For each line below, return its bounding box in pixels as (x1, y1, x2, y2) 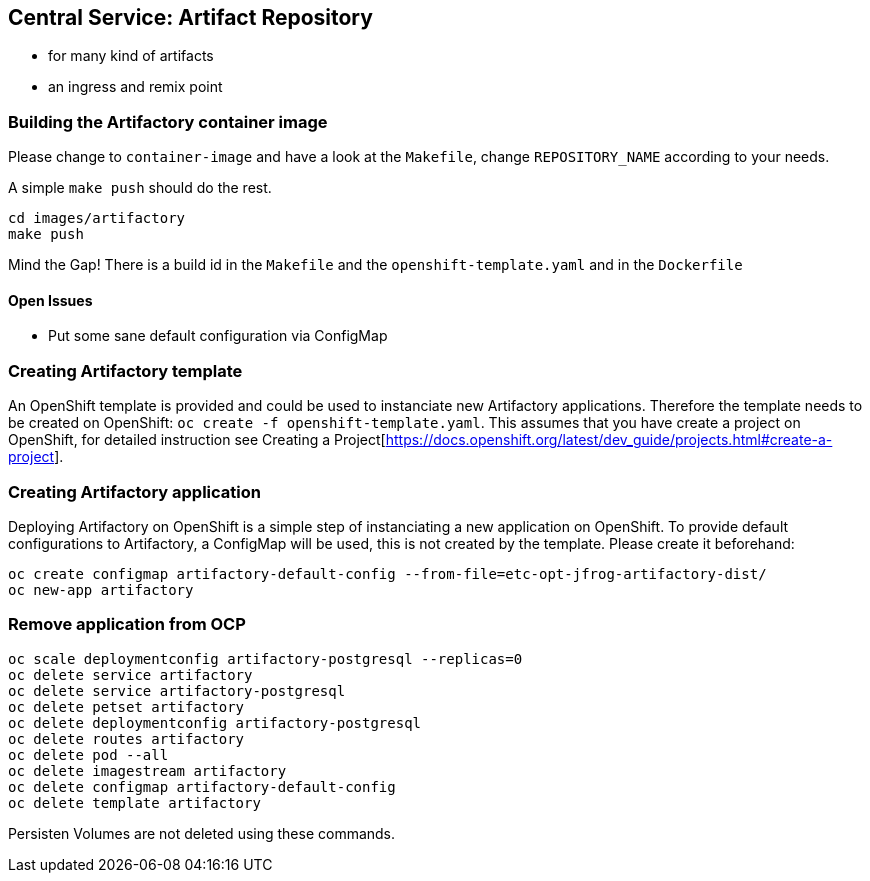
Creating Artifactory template (8, 360, 243, 381)
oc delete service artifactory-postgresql (8, 682, 346, 699)
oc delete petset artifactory (8, 698, 245, 715)
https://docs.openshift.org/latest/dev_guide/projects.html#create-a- (385, 431, 833, 449)
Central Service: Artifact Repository (8, 5, 373, 30)
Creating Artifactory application (8, 481, 261, 502)
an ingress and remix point (48, 78, 223, 96)
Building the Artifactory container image (8, 111, 328, 132)
